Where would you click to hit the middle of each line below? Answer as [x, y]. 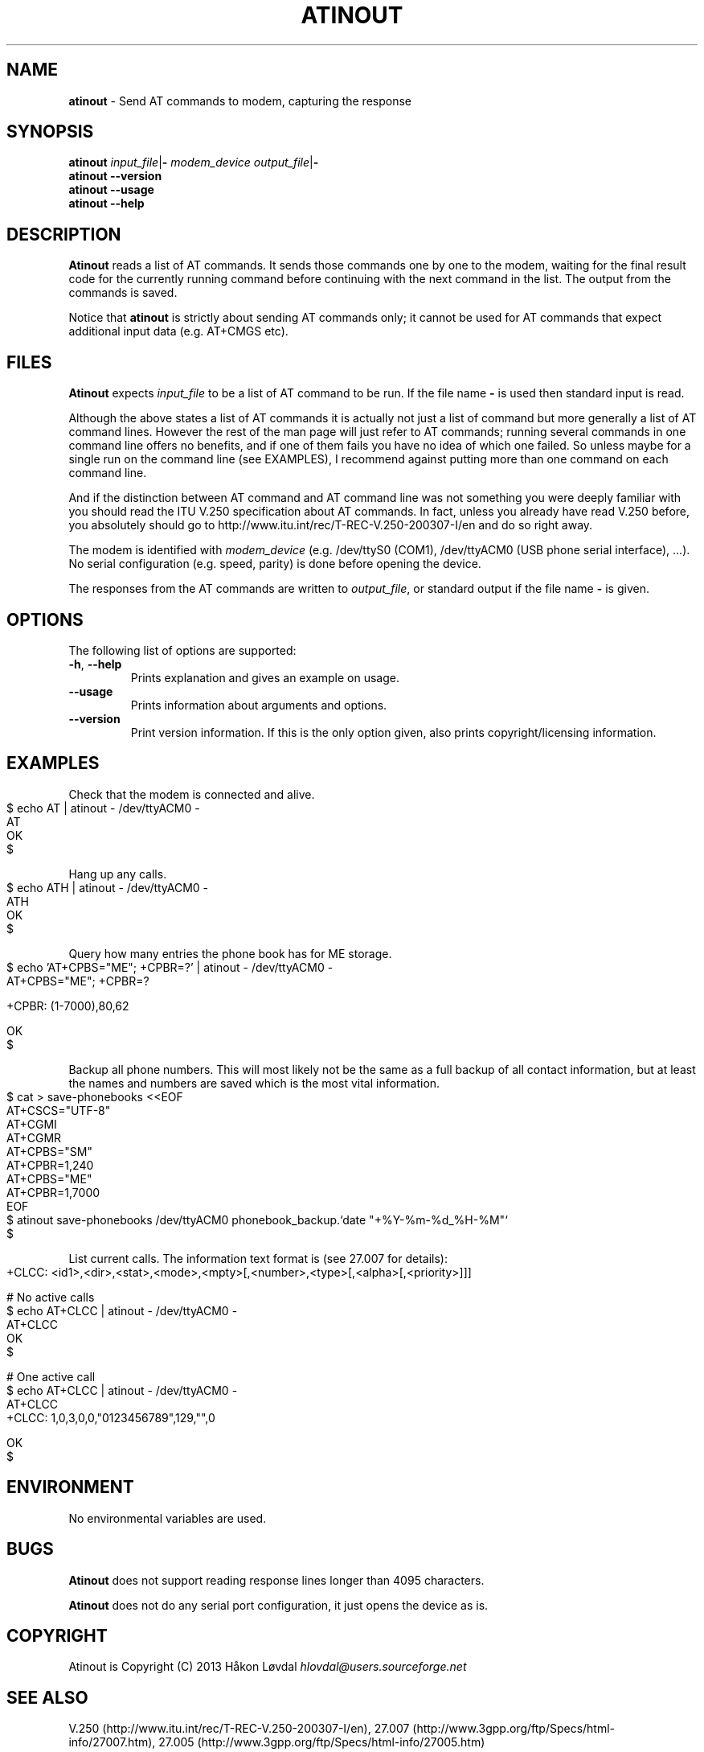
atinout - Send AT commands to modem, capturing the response [240, 101]
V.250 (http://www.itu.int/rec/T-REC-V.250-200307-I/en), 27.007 [239, 1729]
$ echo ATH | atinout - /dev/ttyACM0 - [108, 887]
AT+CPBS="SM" [49, 1151]
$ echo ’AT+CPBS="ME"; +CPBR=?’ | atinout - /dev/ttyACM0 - [170, 967]
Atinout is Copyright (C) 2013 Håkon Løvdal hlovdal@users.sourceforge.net [268, 1667]
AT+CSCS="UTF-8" [59, 1110]
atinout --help [106, 204]
